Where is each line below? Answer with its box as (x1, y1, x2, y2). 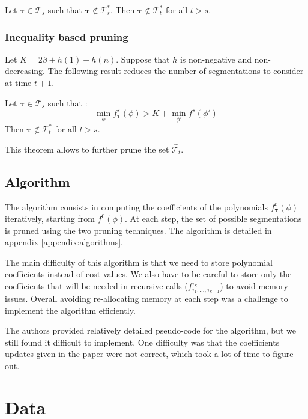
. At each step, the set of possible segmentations (125, 212, 302, 225)
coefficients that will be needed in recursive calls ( (5, 280, 188, 292)
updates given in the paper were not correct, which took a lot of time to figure (5, 347, 294, 360)
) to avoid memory (220, 280, 288, 292)
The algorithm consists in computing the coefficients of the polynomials (5, 200, 268, 213)
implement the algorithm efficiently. (5, 304, 136, 316)
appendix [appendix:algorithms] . (5, 236, 123, 248)
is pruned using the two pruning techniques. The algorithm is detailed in (5, 224, 272, 236)
